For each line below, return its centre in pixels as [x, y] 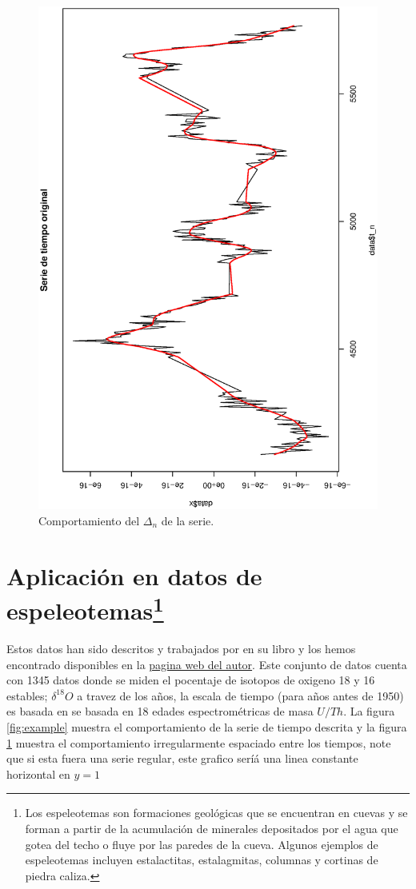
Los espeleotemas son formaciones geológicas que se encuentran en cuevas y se [216, 813]
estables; [27, 695]
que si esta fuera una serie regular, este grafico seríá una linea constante [182, 758]
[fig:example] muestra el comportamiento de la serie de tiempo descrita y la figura [207, 727]
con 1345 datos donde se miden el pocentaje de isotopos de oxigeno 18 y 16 [191, 680]
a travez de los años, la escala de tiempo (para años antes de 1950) [240, 695]
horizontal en [38, 773]
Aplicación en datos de [134, 575]
